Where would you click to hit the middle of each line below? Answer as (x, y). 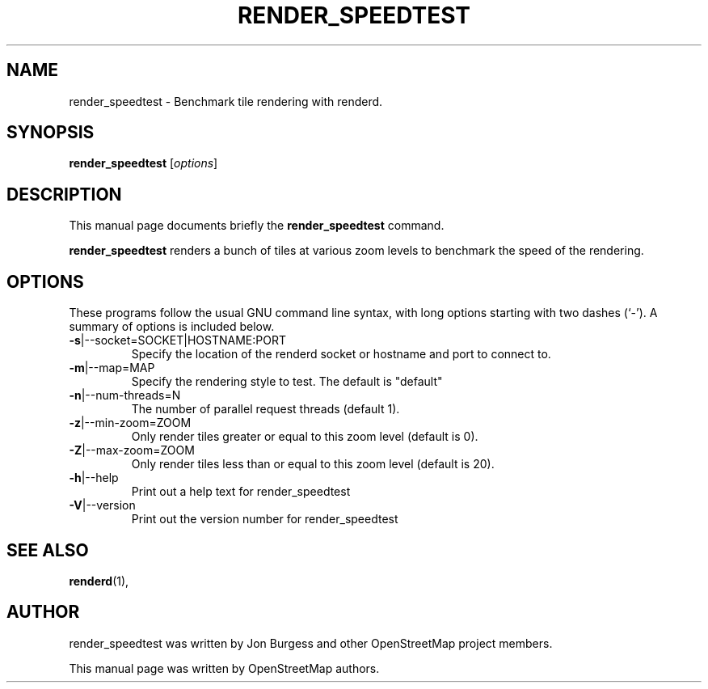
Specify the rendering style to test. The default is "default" (287, 382)
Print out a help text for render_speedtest (241, 492)
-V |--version (102, 505)
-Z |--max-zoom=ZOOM (132, 450)
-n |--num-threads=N (125, 395)
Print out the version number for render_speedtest (265, 519)
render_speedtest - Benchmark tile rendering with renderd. (226, 101)
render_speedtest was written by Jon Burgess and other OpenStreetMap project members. (311, 643)
